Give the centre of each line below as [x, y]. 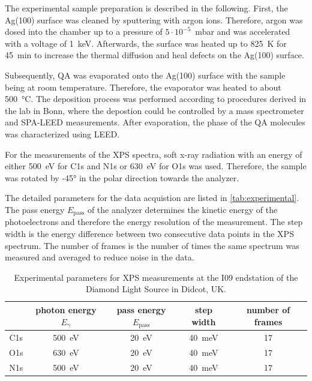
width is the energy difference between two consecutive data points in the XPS [149, 233]
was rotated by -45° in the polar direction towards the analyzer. [122, 177]
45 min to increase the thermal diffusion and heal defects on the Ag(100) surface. [154, 55]
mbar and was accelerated [243, 31]
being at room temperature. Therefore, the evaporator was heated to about [143, 87]
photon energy [66, 309]
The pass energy [35, 209]
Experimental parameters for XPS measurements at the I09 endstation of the [156, 277]
